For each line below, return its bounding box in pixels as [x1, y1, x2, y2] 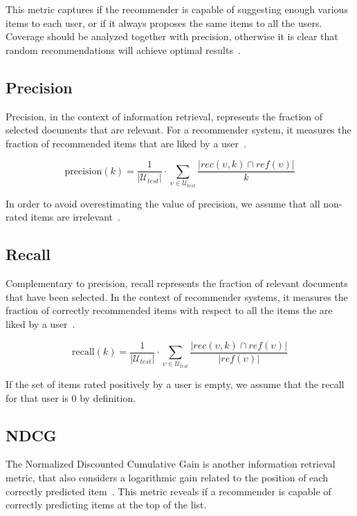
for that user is [6, 390, 68, 405]
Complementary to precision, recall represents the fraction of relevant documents [6, 276, 348, 291]
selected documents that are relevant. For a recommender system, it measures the [6, 122, 351, 137]
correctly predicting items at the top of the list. [6, 497, 207, 512]
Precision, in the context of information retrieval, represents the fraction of [6, 109, 323, 123]
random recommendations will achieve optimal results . [6, 42, 241, 57]
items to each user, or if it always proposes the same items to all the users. [6, 15, 322, 30]
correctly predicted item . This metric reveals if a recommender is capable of [6, 483, 331, 498]
